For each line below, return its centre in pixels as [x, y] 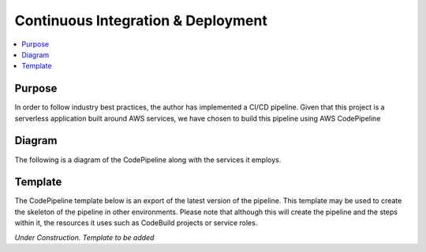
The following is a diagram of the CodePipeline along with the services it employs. [148, 159]
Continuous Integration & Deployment [141, 20]
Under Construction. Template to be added [84, 237]
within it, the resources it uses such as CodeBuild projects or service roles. [136, 223]
